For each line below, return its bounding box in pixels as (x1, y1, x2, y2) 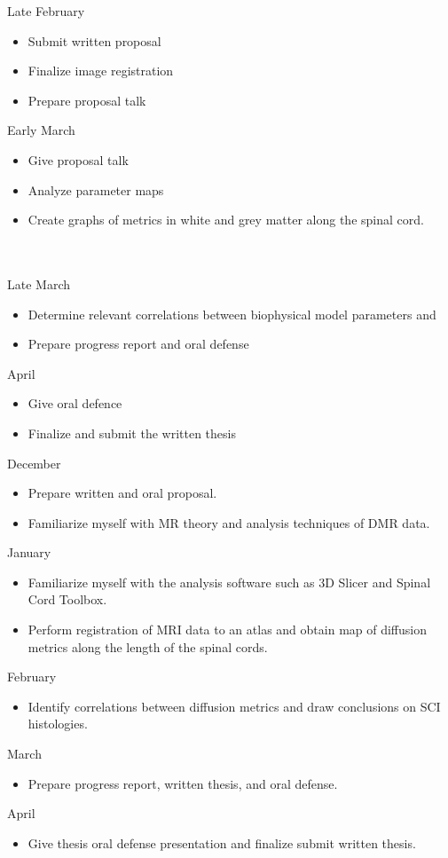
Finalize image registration (28, 61, 174, 80)
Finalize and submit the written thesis (28, 423, 236, 442)
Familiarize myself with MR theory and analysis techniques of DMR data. (28, 513, 430, 531)
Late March (7, 274, 71, 293)
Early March (7, 121, 75, 139)
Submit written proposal (28, 31, 161, 50)
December (7, 453, 61, 472)
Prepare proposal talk (28, 91, 146, 109)
